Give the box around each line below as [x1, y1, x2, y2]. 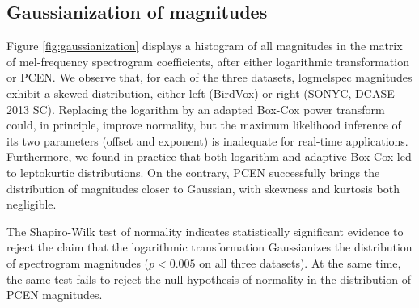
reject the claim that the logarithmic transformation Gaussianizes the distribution [6, 238, 413, 255]
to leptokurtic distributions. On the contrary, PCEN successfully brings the [6, 163, 380, 180]
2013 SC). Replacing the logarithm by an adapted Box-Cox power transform [6, 100, 385, 117]
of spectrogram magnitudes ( [6, 254, 150, 271]
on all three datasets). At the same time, [199, 254, 401, 271]
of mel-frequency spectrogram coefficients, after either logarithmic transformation [6, 53, 409, 70]
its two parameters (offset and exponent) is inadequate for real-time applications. [6, 132, 408, 149]
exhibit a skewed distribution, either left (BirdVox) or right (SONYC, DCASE [6, 84, 395, 101]
